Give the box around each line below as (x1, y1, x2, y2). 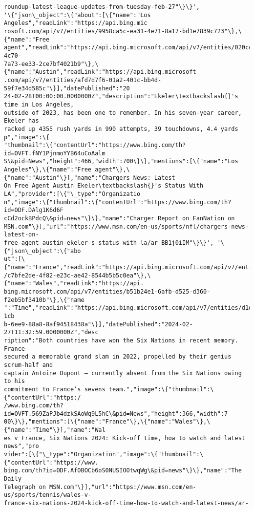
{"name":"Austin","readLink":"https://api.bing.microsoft (4, 68, 196, 76)
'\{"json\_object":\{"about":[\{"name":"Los (4, 11, 151, 19)
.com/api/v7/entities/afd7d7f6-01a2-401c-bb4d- (4, 76, 162, 84)
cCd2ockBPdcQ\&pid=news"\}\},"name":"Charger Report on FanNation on (4, 215, 235, 222)
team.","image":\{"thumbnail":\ (108, 385, 214, 393)
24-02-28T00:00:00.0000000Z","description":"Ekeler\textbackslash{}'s (4, 93, 238, 100)
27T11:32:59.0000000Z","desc (4, 329, 99, 336)
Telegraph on (4, 483, 46, 490)
